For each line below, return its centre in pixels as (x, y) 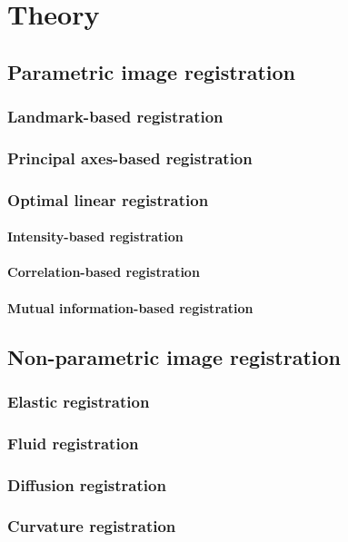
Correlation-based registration (104, 272)
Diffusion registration (87, 484)
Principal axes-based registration (130, 158)
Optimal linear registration (108, 199)
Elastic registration (79, 401)
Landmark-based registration (115, 117)
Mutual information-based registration (130, 307)
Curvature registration (92, 526)
